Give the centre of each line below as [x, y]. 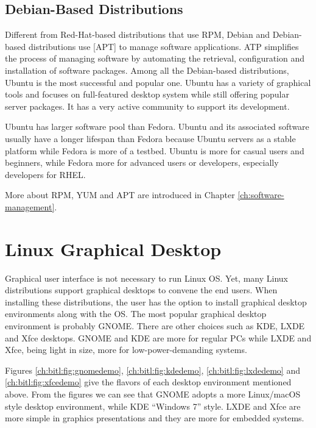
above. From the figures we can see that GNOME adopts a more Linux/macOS [153, 394]
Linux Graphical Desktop [113, 248]
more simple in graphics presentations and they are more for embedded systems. [155, 418]
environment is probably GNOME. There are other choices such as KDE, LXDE [155, 326]
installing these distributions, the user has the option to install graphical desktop [156, 301]
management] [30, 206]
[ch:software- [261, 195]
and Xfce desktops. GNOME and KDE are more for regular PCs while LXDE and [158, 337]
